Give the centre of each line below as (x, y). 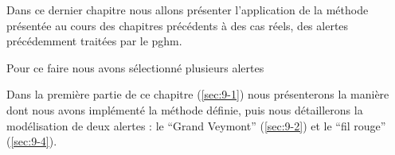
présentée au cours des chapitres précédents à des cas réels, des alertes (178, 25)
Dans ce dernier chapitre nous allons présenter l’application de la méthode (188, 10)
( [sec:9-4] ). (32, 141)
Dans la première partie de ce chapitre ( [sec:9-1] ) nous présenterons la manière (198, 94)
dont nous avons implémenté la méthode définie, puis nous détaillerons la (185, 109)
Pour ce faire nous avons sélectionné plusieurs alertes (135, 67)
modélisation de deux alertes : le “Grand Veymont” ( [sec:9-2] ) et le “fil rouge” (196, 125)
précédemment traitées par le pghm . (94, 41)
